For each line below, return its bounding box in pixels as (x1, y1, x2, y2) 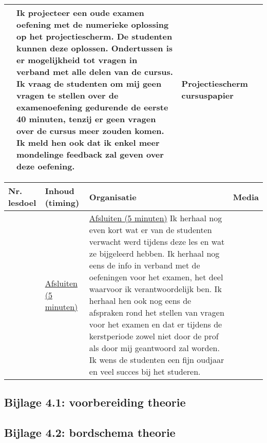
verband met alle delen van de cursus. (16, 66, 173, 78)
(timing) (45, 197, 80, 208)
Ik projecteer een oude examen (16, 7, 144, 18)
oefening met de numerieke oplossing (16, 18, 169, 30)
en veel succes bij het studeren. (89, 365, 201, 377)
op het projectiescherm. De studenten (16, 30, 173, 42)
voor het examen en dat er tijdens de (89, 318, 222, 330)
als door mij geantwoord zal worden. (89, 342, 220, 354)
